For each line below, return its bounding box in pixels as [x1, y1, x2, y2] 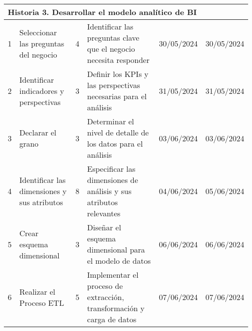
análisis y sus [87, 185, 132, 196]
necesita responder [87, 54, 150, 65]
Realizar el [19, 286, 56, 297]
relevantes [87, 208, 121, 219]
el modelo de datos [87, 255, 151, 266]
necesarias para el [87, 90, 147, 102]
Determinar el [87, 116, 134, 127]
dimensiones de [87, 174, 138, 185]
